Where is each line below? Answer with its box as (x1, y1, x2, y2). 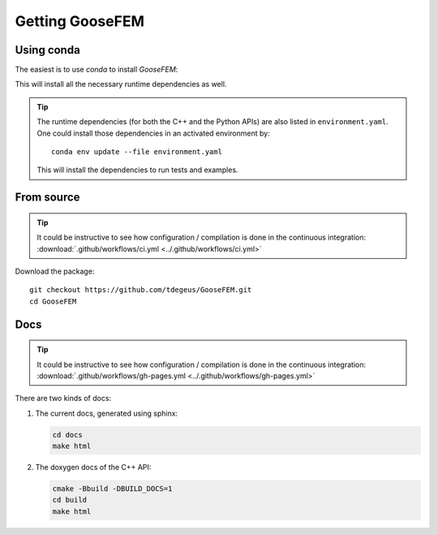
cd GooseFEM (29, 296, 77, 306)
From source (15, 191, 80, 205)
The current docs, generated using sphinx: (35, 408, 178, 418)
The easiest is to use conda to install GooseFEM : (15, 65, 178, 75)
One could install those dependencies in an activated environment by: (36, 128, 271, 138)
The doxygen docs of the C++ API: (35, 463, 152, 472)
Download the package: (15, 266, 95, 276)
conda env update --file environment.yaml (51, 147, 223, 157)
